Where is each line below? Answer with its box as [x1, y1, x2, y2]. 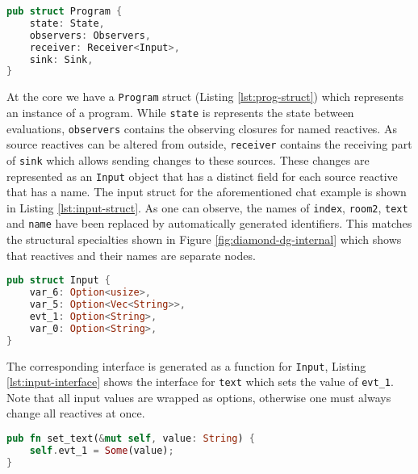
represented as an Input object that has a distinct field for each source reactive [6, 167, 398, 184]
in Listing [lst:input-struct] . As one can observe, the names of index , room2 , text [6, 199, 408, 216]
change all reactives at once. [6, 405, 145, 422]
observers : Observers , [29, 29, 152, 41]
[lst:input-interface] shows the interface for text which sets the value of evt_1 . [6, 373, 394, 390]
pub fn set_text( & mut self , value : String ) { [6, 433, 255, 445]
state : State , [29, 17, 105, 29]
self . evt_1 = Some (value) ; [29, 444, 174, 456]
